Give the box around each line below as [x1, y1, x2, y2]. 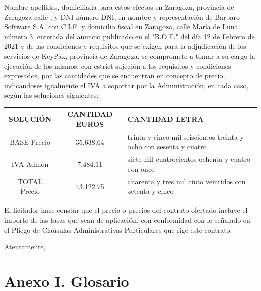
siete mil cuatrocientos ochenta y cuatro [127, 154, 250, 164]
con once [127, 163, 155, 174]
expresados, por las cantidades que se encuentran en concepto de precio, [4, 70, 225, 81]
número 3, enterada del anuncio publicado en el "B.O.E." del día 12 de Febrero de [4, 31, 255, 41]
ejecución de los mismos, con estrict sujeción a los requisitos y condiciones [4, 60, 231, 71]
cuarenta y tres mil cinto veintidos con [127, 176, 246, 186]
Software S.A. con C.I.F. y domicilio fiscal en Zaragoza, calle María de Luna [4, 21, 238, 32]
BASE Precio [10, 136, 50, 147]
